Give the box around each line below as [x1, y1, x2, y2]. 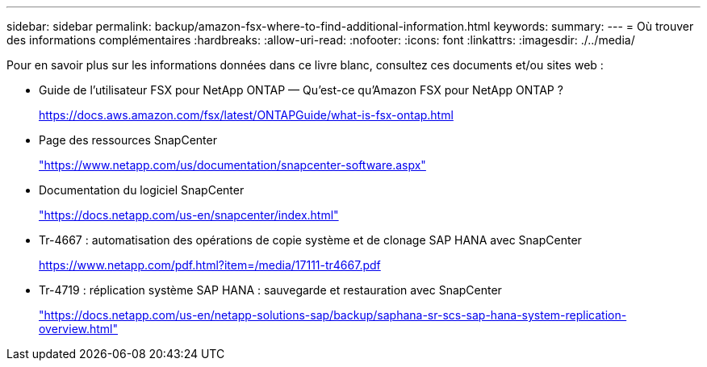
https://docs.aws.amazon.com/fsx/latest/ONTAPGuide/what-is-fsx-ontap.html [39, 108, 454, 122]
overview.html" [39, 322, 119, 336]
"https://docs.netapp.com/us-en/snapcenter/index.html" [39, 208, 339, 222]
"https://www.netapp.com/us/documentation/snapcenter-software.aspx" [39, 158, 426, 172]
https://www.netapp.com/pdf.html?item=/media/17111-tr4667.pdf [39, 258, 381, 272]
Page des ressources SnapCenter [39, 133, 217, 147]
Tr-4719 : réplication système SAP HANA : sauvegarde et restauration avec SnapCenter [39, 283, 502, 297]
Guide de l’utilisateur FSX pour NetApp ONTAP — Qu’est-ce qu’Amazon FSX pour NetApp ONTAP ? [39, 83, 563, 97]
